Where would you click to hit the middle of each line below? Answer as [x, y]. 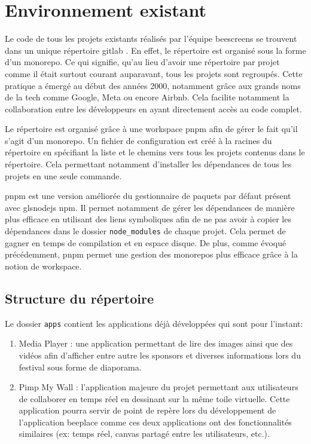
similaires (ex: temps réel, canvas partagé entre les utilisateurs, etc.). [144, 434]
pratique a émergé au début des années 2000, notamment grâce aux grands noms [153, 85]
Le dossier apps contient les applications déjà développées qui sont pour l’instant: [154, 323]
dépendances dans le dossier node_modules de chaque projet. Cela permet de [145, 231]
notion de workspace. [43, 266]
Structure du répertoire [79, 298]
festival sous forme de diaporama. [80, 367]
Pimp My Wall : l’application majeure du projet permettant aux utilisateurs [158, 387]
